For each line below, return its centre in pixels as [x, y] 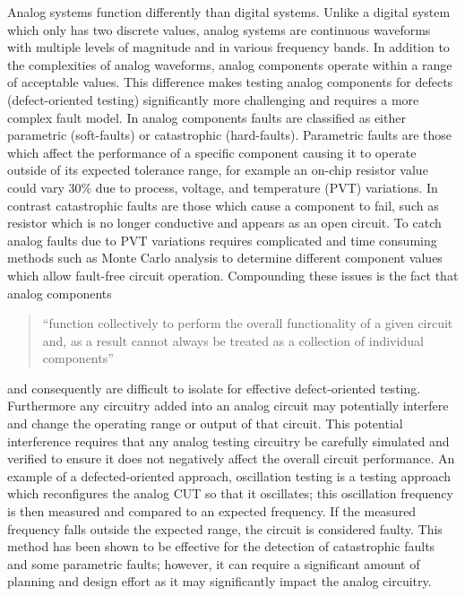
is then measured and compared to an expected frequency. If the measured [212, 511]
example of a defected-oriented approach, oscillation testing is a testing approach [229, 475]
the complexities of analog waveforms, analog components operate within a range [230, 64]
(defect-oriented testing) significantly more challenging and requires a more [213, 99]
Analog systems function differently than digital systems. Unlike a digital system [229, 12]
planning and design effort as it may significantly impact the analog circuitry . [220, 581]
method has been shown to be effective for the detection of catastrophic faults [221, 546]
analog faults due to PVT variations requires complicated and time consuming [222, 240]
